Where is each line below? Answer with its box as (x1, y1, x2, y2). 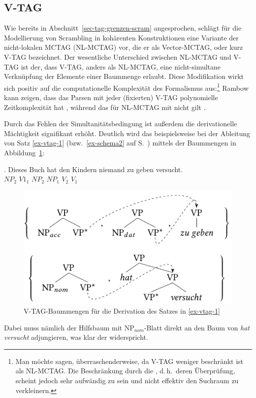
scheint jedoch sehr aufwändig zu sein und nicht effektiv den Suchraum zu (15, 375, 239, 386)
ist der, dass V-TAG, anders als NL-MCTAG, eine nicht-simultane (21, 61, 221, 72)
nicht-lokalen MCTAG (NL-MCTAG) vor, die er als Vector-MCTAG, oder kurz (4, 42, 243, 52)
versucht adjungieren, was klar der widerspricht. (4, 332, 148, 342)
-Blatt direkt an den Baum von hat (144, 322, 250, 332)
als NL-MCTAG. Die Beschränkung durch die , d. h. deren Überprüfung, (15, 365, 235, 376)
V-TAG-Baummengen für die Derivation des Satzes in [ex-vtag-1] (24, 306, 220, 316)
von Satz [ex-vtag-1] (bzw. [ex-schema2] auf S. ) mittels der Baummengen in (4, 138, 236, 148)
